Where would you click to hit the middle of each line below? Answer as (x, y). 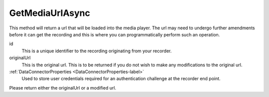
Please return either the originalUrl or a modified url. (63, 88)
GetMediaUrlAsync (50, 13)
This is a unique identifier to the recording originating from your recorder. (97, 51)
